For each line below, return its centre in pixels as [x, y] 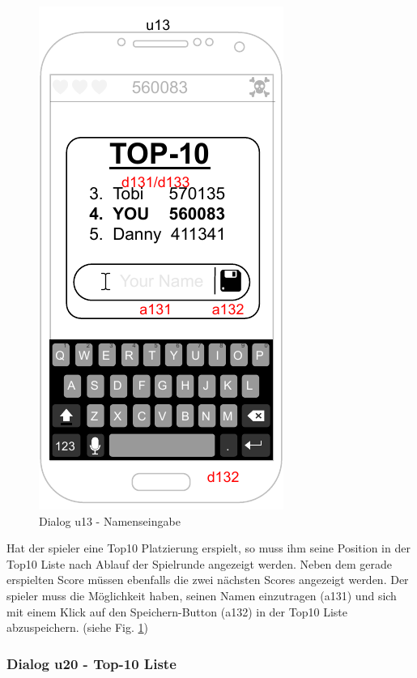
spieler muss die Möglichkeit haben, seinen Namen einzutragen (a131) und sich [202, 595]
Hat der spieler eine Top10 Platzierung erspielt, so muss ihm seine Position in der [208, 548]
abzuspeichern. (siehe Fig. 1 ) [78, 627]
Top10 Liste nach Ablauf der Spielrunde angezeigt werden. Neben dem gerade [200, 563]
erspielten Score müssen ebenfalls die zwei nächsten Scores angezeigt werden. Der [208, 580]
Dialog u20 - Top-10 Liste [91, 663]
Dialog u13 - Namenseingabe [110, 520]
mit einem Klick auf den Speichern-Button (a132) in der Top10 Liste [177, 611]
